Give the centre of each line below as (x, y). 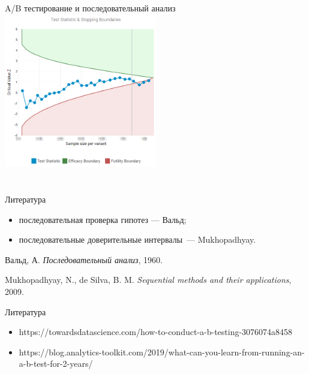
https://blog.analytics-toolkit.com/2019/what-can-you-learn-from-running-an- (162, 352)
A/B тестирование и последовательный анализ (90, 8)
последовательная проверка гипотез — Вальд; (103, 219)
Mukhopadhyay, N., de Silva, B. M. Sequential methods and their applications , (148, 280)
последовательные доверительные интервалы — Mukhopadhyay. (137, 239)
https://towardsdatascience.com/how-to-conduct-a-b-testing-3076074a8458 (156, 332)
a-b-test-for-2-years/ (56, 364)
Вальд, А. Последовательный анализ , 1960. (84, 259)
